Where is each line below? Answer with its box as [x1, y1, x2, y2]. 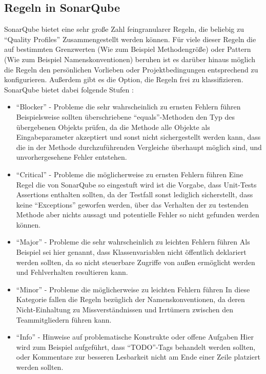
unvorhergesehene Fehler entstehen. [16, 152, 127, 162]
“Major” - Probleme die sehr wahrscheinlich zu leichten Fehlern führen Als [16, 236, 250, 247]
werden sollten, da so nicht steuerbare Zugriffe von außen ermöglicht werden [16, 256, 255, 267]
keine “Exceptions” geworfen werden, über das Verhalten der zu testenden [16, 199, 249, 210]
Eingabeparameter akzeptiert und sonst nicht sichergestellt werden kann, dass [16, 132, 261, 142]
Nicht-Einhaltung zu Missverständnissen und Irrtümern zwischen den [16, 304, 233, 315]
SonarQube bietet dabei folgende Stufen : [4, 84, 134, 95]
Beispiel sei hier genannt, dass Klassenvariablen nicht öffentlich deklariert [16, 247, 247, 257]
